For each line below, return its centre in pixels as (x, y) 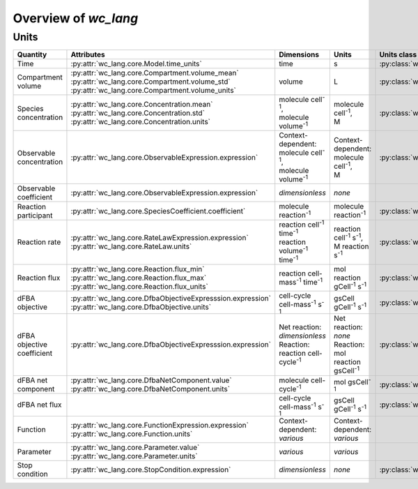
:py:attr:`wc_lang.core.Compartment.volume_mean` (155, 73)
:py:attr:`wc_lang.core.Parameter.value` (135, 447)
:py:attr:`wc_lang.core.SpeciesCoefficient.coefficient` (158, 211)
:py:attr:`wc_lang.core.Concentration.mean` (142, 104)
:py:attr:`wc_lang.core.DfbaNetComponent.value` (152, 380)
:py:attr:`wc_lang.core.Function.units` (132, 434)
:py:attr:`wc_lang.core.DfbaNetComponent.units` (150, 389)
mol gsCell (351, 382)
